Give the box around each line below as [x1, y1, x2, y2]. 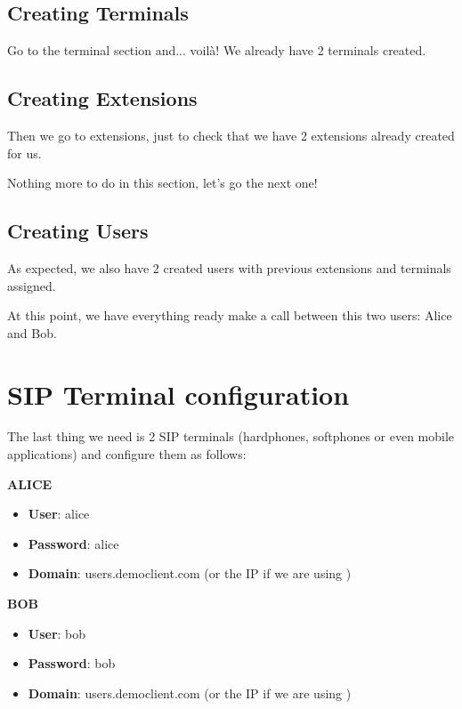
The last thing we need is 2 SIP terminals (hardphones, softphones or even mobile [7, 427, 455, 446]
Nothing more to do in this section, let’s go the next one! [7, 173, 318, 192]
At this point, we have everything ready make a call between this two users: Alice [7, 306, 452, 325]
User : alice [28, 504, 90, 523]
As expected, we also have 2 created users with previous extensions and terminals [7, 258, 451, 277]
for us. [7, 143, 42, 162]
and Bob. [7, 323, 57, 342]
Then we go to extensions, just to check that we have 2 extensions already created [7, 126, 455, 144]
